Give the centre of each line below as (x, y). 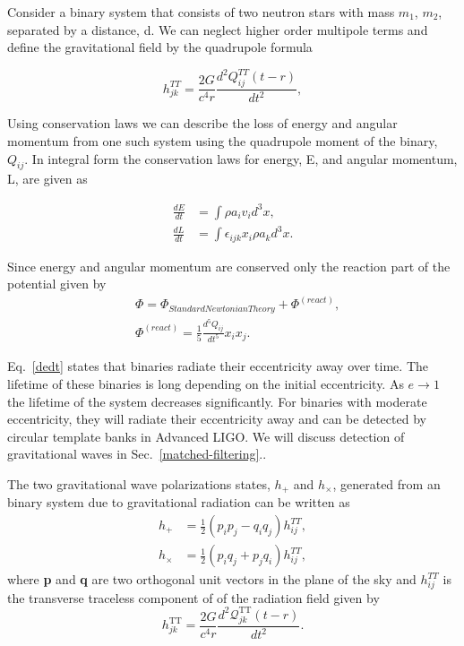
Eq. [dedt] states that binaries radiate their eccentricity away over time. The (218, 366)
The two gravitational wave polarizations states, (139, 483)
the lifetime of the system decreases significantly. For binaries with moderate (217, 401)
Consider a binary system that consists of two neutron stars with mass (201, 12)
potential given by (57, 284)
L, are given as (47, 179)
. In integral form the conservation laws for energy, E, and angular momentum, (241, 158)
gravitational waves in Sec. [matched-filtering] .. (137, 454)
